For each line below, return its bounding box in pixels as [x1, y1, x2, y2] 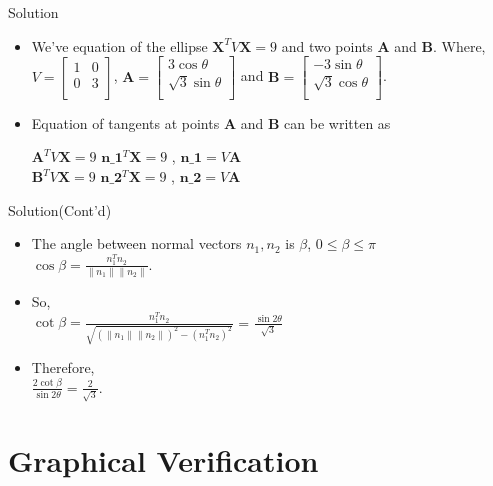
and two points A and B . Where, [281, 35, 486, 56]
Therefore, [31, 357, 95, 378]
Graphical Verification [8, 439, 319, 480]
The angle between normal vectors [31, 233, 242, 254]
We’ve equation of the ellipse [31, 35, 208, 56]
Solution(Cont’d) [8, 199, 112, 220]
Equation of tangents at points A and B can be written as [31, 112, 391, 133]
